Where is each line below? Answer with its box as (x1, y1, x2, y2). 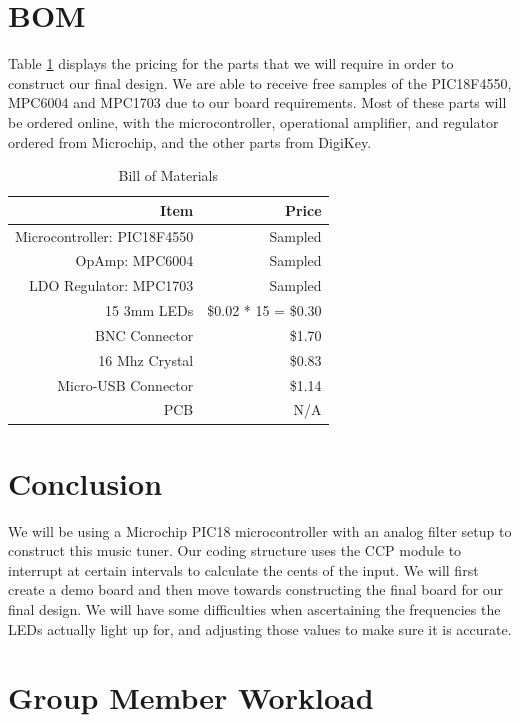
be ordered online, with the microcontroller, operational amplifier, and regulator (8, 111, 499, 132)
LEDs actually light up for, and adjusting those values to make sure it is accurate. (8, 618, 512, 639)
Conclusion (8, 462, 163, 503)
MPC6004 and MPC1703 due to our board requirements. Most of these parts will (8, 92, 507, 113)
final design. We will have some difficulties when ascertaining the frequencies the (8, 599, 501, 620)
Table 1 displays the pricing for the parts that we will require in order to (8, 53, 454, 74)
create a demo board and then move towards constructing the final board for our (8, 579, 504, 600)
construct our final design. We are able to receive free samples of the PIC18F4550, (8, 72, 512, 93)
